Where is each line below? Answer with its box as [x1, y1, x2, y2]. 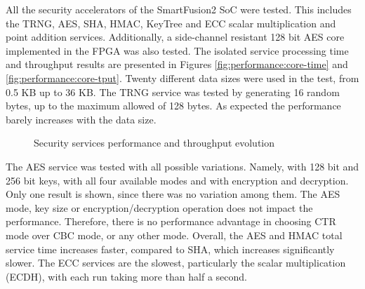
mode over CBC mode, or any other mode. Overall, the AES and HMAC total [6, 227, 343, 242]
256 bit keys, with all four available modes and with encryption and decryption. [6, 173, 349, 187]
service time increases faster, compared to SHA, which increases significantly [6, 241, 335, 256]
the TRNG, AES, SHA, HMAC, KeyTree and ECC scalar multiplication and [6, 15, 336, 30]
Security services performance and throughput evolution [34, 135, 274, 150]
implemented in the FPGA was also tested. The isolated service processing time [6, 43, 349, 58]
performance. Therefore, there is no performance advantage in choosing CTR [6, 214, 336, 229]
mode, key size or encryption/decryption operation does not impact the [6, 200, 313, 215]
